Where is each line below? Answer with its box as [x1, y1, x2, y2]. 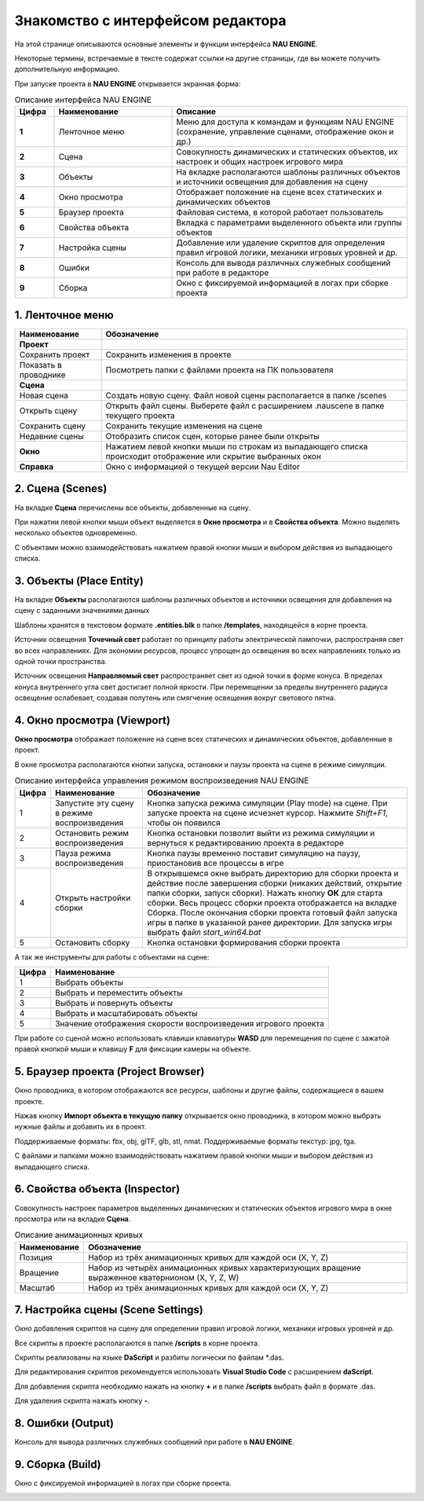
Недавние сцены [19, 431, 84, 442]
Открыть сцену [19, 406, 78, 416]
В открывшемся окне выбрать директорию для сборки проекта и [146, 868, 400, 879]
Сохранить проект [19, 350, 90, 360]
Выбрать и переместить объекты [55, 987, 183, 998]
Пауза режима [55, 847, 111, 858]
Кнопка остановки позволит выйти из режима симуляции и [146, 828, 375, 839]
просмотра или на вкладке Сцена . [14, 1214, 131, 1224]
